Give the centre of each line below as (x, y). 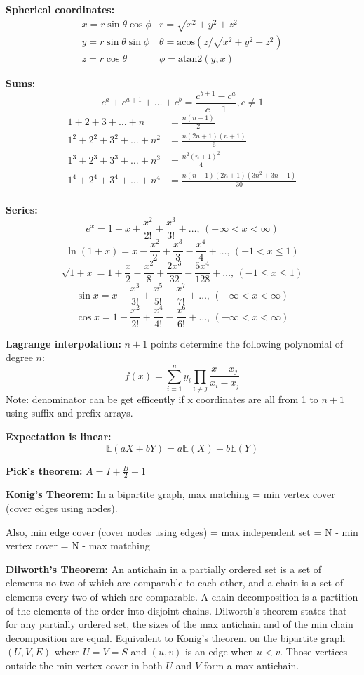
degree (19, 357)
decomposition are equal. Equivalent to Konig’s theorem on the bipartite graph (176, 637)
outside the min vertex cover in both (84, 665)
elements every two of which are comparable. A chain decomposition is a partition (182, 597)
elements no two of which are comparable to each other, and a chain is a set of (174, 583)
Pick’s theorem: (44, 470)
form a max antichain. (251, 665)
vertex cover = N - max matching (78, 545)
